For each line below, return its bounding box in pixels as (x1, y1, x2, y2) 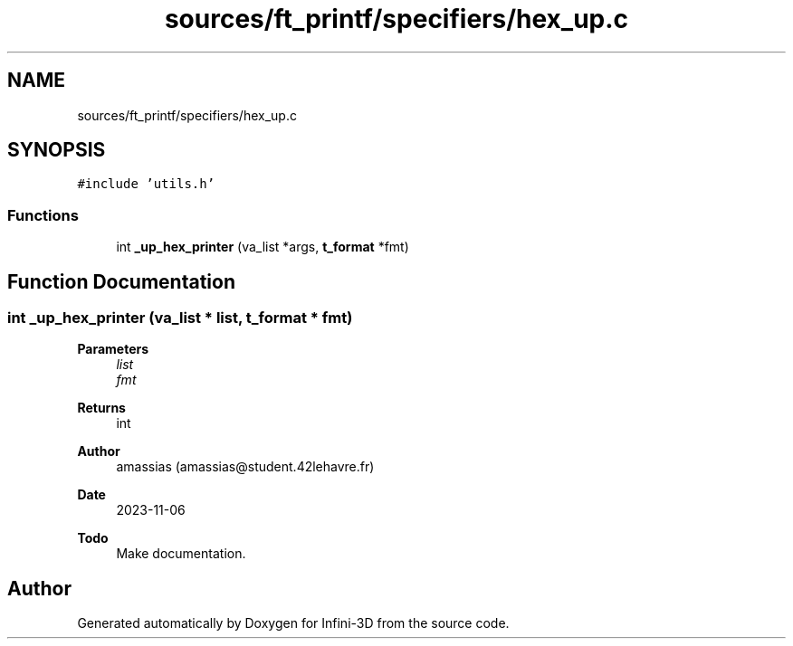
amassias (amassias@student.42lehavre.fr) (116, 459, 375, 475)
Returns (77, 400, 126, 416)
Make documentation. (116, 546, 246, 562)
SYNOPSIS (7, 138, 106, 162)
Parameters (77, 341, 149, 357)
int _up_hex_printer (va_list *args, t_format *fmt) (116, 239, 409, 255)
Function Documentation (7, 270, 235, 293)
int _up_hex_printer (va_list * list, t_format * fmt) (7, 309, 353, 328)
